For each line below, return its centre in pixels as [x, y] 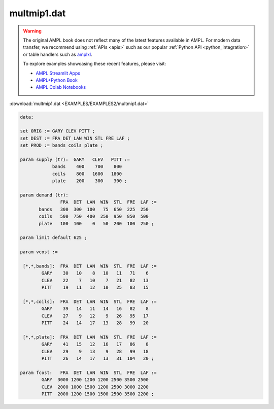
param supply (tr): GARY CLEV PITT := [75, 160]
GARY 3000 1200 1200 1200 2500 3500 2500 [95, 380]
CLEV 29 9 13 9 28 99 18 [95, 351]
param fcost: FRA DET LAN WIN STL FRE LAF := [88, 372]
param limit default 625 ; [54, 238]
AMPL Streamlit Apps [58, 73]
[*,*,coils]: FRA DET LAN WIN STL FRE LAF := [90, 301]
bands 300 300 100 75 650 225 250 [94, 209]
